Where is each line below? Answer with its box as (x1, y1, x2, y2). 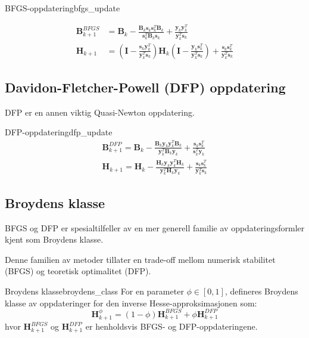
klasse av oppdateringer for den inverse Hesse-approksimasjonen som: (5, 296, 257, 309)
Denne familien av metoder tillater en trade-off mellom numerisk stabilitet (5, 253, 276, 265)
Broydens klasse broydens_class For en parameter (5, 284, 184, 297)
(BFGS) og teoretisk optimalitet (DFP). (5, 265, 151, 277)
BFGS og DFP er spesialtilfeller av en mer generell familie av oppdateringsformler (5, 221, 305, 234)
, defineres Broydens (224, 284, 298, 297)
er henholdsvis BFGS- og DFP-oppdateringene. (85, 320, 258, 333)
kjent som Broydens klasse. (5, 233, 104, 246)
